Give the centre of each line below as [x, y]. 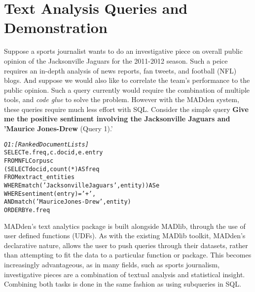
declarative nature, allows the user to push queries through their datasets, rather [126, 245]
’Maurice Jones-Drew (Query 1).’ [58, 128]
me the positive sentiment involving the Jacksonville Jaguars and [117, 119]
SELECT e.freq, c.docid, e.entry [54, 153]
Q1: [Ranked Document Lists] [46, 144]
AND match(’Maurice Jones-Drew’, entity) [68, 202]
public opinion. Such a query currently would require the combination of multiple [127, 90]
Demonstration [56, 27]
